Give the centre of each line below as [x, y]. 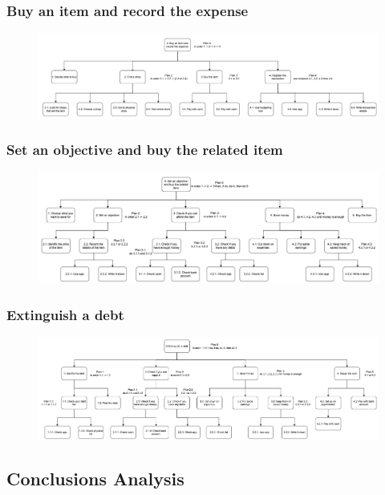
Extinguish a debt [65, 314]
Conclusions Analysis [95, 478]
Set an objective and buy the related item [145, 150]
